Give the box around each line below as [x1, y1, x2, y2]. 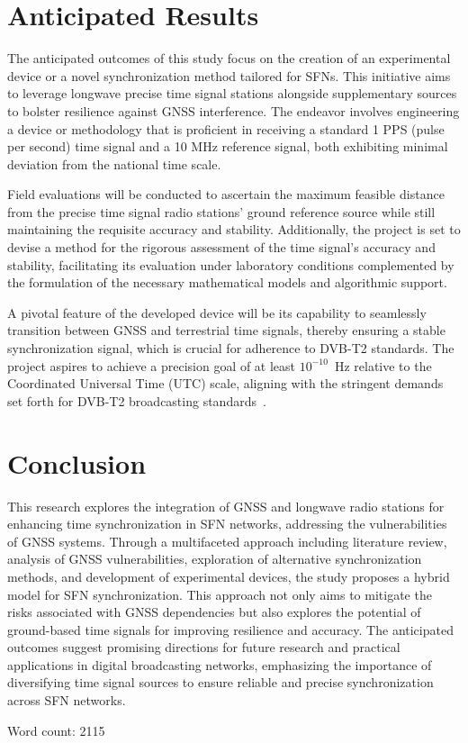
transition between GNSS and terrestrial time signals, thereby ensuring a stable [7, 321, 445, 340]
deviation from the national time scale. [7, 154, 221, 173]
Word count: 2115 [7, 720, 105, 739]
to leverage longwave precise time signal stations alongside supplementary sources [7, 84, 457, 103]
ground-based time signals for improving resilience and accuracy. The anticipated [7, 620, 454, 639]
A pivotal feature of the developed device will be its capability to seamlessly [7, 303, 427, 322]
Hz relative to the [334, 356, 432, 375]
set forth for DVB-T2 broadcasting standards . [7, 391, 266, 410]
